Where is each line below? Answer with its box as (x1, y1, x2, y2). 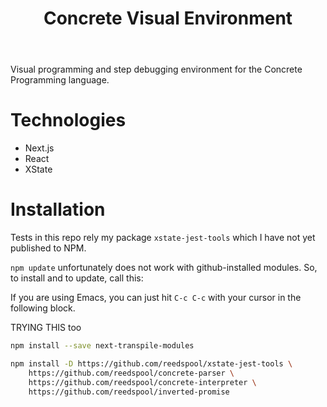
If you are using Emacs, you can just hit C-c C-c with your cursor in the (10, 292, 302, 304)
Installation (10, 198, 106, 221)
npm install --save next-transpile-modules (10, 341, 195, 351)
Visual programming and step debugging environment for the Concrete (10, 63, 303, 76)
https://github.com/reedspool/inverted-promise (28, 387, 230, 397)
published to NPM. (10, 242, 87, 254)
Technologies (10, 109, 127, 132)
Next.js (24, 142, 55, 154)
